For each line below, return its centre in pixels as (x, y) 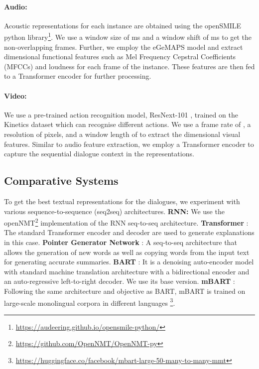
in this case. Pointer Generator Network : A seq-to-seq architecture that (121, 242)
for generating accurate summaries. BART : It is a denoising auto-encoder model (129, 262)
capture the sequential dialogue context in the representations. (99, 154)
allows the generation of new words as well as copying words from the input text (127, 252)
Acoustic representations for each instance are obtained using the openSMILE (123, 25)
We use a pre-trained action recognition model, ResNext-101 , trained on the (121, 114)
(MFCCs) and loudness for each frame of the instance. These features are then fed (129, 66)
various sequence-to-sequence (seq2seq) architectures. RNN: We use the (114, 211)
